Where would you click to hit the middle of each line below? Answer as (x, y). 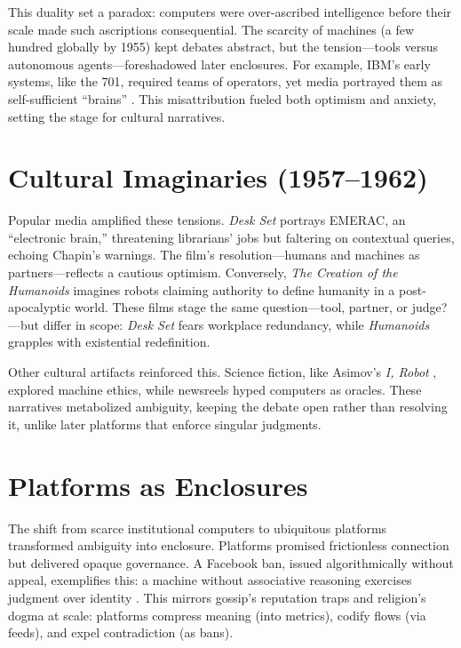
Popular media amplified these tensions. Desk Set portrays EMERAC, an (207, 220)
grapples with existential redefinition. (109, 342)
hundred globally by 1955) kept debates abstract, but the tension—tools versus (223, 47)
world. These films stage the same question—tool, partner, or (242, 307)
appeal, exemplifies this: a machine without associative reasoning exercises (210, 580)
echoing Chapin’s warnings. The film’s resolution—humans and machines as (214, 255)
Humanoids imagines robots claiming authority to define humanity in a (202, 289)
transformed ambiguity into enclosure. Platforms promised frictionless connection (229, 545)
